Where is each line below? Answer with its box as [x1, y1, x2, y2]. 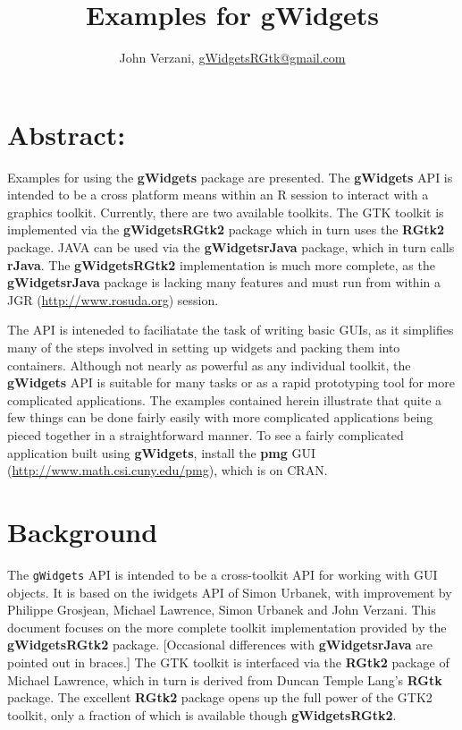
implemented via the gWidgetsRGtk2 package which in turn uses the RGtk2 [7, 220, 445, 239]
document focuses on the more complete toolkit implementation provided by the [7, 617, 447, 636]
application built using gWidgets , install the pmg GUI [7, 443, 315, 462]
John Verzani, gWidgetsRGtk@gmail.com [119, 48, 346, 67]
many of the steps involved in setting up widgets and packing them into [7, 338, 400, 356]
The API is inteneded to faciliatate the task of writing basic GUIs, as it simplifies [7, 320, 454, 339]
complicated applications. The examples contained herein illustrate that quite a [7, 390, 442, 409]
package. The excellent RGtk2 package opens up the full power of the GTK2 [7, 688, 433, 707]
